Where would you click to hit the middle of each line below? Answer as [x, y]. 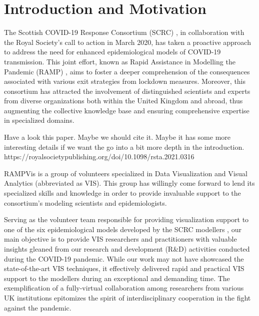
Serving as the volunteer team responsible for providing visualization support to [126, 219]
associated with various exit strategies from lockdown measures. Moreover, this [125, 81]
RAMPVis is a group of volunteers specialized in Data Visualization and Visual [126, 173]
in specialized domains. [39, 120]
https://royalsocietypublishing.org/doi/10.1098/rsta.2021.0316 [99, 157]
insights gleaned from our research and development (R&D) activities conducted [127, 249]
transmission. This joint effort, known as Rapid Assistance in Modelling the [120, 61]
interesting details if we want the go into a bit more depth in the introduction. [124, 147]
